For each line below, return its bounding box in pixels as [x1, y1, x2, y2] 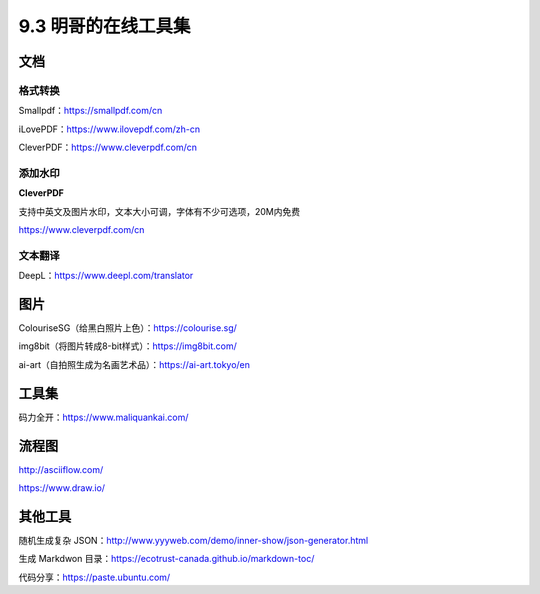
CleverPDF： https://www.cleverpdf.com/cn [18, 141, 198, 154]
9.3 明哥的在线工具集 [18, 15, 191, 37]
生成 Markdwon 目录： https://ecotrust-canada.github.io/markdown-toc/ [18, 553, 315, 565]
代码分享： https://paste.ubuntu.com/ [18, 571, 171, 583]
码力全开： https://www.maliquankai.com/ [18, 411, 189, 423]
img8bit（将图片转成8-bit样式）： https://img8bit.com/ [18, 340, 237, 352]
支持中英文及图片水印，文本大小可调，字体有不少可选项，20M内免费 [18, 205, 301, 217]
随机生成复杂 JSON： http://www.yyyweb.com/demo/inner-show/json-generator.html [18, 534, 369, 546]
